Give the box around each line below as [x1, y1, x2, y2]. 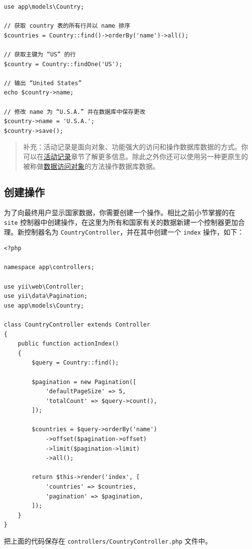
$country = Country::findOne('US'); [4, 60, 123, 68]
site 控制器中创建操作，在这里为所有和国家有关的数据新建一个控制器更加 [4, 217, 238, 227]
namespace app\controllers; [4, 264, 95, 271]
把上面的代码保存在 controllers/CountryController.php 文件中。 [4, 536, 212, 546]
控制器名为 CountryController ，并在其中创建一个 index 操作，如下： [24, 226, 244, 237]
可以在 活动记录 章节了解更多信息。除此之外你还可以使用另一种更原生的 [23, 151, 248, 161]
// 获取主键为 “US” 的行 [4, 51, 76, 58]
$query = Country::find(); [32, 359, 119, 366]
